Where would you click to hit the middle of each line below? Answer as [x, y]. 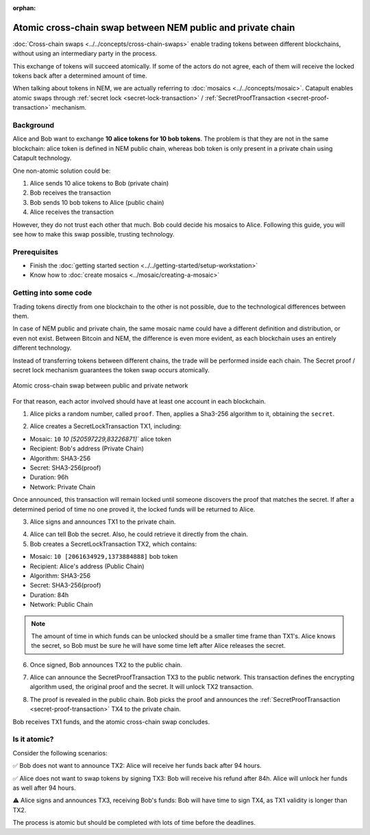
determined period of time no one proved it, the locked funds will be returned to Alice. [134, 509]
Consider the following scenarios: [60, 753]
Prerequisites [35, 252]
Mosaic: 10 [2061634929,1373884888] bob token [104, 557]
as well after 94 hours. [44, 788]
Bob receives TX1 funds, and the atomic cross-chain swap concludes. [111, 722]
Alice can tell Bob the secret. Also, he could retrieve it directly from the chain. [139, 534]
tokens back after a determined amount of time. [80, 76]
